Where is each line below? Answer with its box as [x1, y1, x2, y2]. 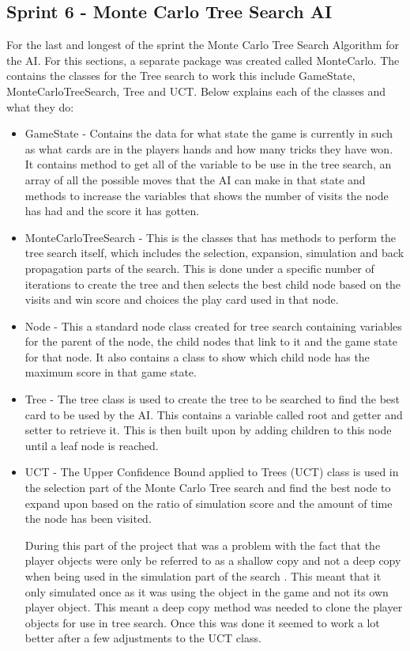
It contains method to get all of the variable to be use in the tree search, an [24, 156, 392, 172]
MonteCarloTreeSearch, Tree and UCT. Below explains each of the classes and [6, 82, 386, 99]
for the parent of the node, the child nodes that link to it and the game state [24, 333, 397, 350]
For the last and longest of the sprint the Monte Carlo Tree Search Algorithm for [6, 36, 399, 53]
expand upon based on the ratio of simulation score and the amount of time [24, 494, 393, 511]
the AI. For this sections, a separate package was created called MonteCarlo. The [6, 51, 400, 68]
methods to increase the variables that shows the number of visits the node [24, 187, 389, 203]
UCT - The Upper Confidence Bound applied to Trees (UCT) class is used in [24, 464, 399, 480]
